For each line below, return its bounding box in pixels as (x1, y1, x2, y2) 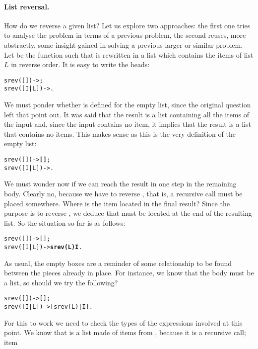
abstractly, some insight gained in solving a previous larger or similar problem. (4, 39, 243, 50)
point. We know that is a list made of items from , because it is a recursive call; (4, 327, 246, 338)
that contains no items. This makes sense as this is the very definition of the (4, 128, 236, 139)
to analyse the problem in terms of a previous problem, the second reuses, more (4, 30, 246, 40)
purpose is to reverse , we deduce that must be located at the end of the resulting (4, 208, 252, 218)
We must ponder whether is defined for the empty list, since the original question (4, 99, 251, 110)
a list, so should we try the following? (4, 277, 118, 287)
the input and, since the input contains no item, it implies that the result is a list (4, 119, 251, 129)
